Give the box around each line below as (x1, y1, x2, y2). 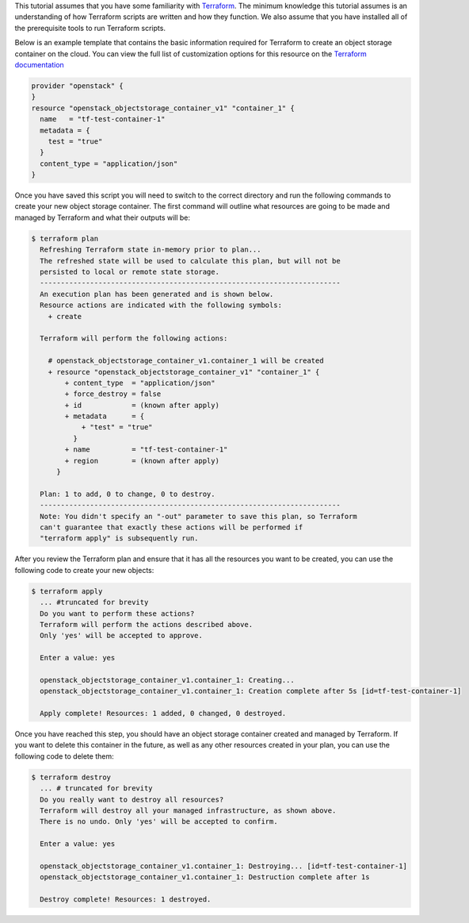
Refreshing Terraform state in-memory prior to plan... (40, 245, 261, 254)
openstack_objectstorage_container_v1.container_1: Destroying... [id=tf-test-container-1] (40, 861, 408, 871)
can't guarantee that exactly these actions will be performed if (40, 522, 303, 532)
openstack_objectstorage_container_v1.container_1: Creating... (40, 675, 295, 684)
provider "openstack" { (31, 81, 124, 90)
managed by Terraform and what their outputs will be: (14, 213, 190, 222)
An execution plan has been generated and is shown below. (40, 290, 274, 298)
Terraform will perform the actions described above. (40, 620, 254, 629)
